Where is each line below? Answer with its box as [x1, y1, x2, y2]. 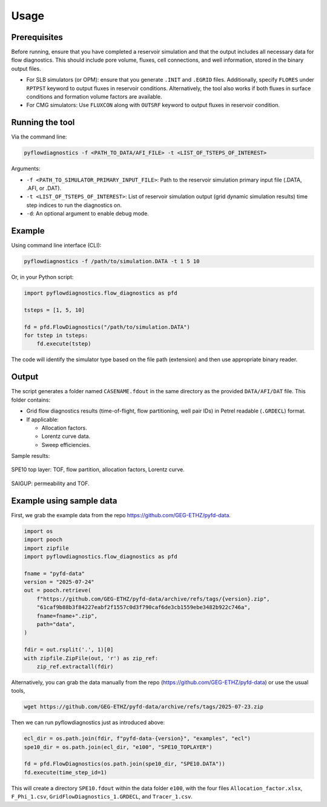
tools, [11, 687, 25, 694]
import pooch [24, 536, 63, 543]
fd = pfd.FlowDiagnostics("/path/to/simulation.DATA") [24, 324, 190, 330]
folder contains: [11, 396, 51, 403]
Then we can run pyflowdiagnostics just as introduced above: [11, 719, 165, 726]
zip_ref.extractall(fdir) [36, 663, 114, 670]
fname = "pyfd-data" [24, 570, 85, 577]
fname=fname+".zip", [36, 612, 98, 619]
